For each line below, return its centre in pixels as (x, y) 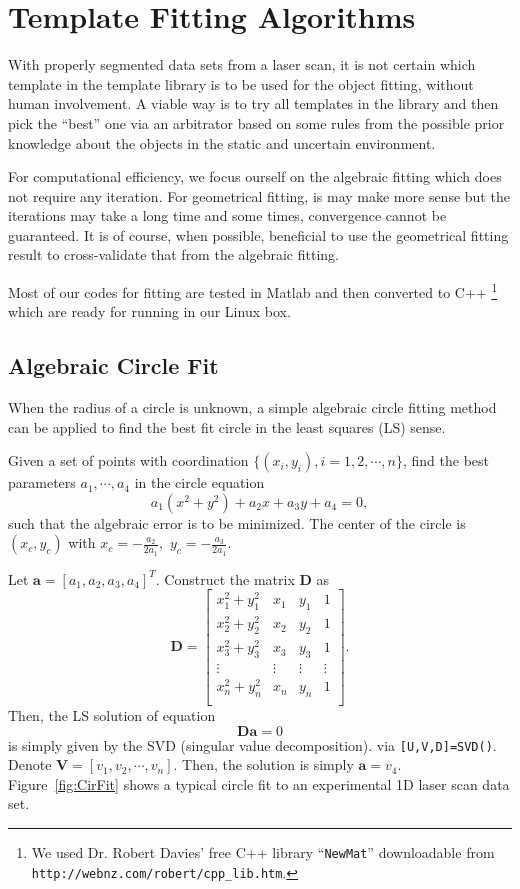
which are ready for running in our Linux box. (149, 311)
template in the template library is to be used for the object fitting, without (241, 83)
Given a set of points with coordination (128, 460)
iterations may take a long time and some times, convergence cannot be (227, 215)
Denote (30, 764)
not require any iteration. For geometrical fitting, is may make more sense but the (259, 195)
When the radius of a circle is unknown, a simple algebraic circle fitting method (252, 407)
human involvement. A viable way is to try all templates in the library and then (253, 103)
